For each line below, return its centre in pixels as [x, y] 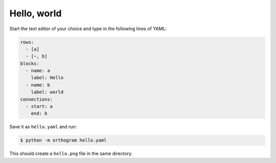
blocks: [30, 63]
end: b [39, 113]
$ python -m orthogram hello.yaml [63, 140]
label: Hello [47, 78]
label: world [47, 92]
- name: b [38, 85]
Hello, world [36, 13]
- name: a [38, 71]
